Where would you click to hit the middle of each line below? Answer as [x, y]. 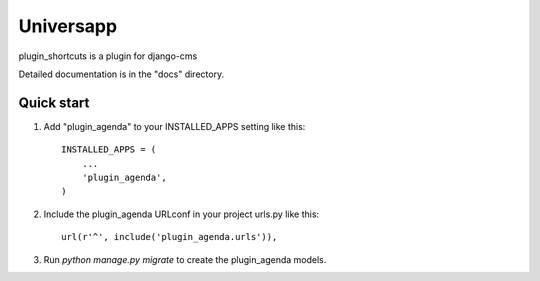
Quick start [54, 102]
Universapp [68, 26]
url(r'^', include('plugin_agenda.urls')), [169, 237]
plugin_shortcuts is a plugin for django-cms [108, 56]
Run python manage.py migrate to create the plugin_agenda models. [185, 259]
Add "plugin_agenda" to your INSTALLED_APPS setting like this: [174, 126]
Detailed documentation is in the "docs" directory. [121, 74]
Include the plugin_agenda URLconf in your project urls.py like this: [181, 214]
